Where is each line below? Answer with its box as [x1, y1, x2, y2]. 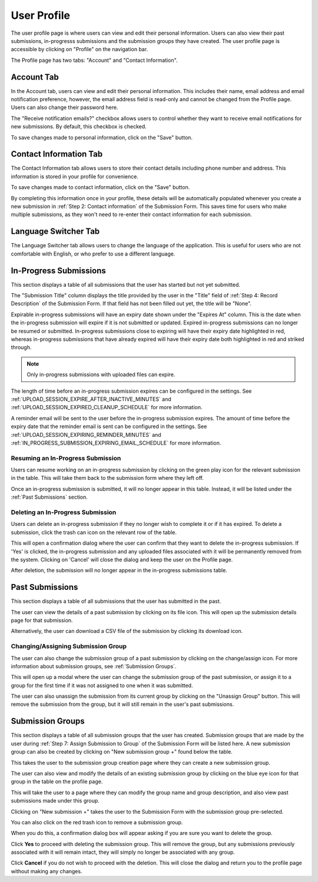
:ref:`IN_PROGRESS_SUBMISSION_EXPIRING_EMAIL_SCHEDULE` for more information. [11, 439, 221, 446]
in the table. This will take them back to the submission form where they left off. [11, 475, 204, 482]
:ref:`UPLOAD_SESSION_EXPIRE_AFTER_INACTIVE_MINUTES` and [11, 395, 172, 403]
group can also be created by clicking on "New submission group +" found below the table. [11, 748, 233, 755]
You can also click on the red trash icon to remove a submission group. [11, 818, 183, 825]
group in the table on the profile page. [11, 778, 103, 785]
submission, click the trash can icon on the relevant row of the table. [11, 529, 177, 536]
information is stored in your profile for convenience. [11, 173, 138, 180]
